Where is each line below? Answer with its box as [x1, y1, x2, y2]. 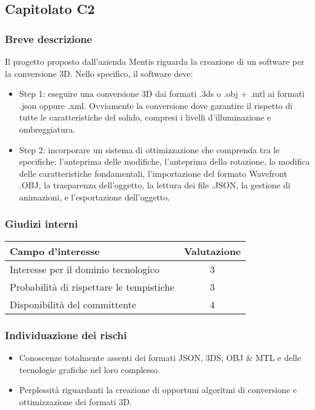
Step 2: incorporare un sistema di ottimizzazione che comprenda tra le [19, 143, 280, 156]
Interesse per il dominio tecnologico [10, 262, 159, 276]
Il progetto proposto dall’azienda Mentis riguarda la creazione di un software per [5, 55, 305, 67]
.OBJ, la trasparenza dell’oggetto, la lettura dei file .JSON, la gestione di [19, 179, 291, 191]
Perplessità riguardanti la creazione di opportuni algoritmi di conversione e [19, 383, 297, 396]
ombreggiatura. [19, 122, 76, 135]
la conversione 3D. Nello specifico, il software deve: [5, 67, 193, 79]
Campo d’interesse [10, 243, 100, 258]
